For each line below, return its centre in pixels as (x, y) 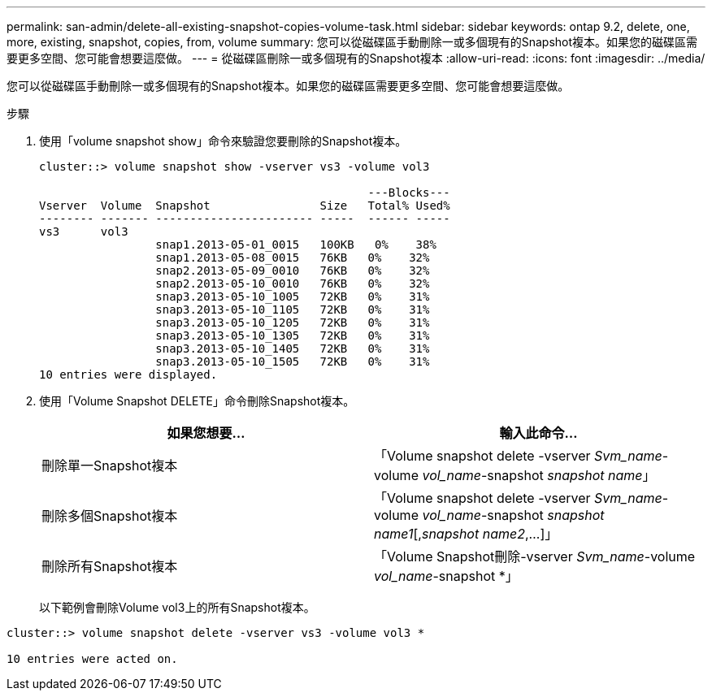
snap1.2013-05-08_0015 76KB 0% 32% (293, 258)
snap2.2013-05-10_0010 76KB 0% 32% (293, 284)
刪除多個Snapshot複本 (110, 516)
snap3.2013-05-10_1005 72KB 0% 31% (293, 297)
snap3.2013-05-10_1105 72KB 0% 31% (293, 310)
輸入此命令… (538, 433)
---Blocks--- (409, 193)
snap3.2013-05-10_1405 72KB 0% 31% (293, 348)
